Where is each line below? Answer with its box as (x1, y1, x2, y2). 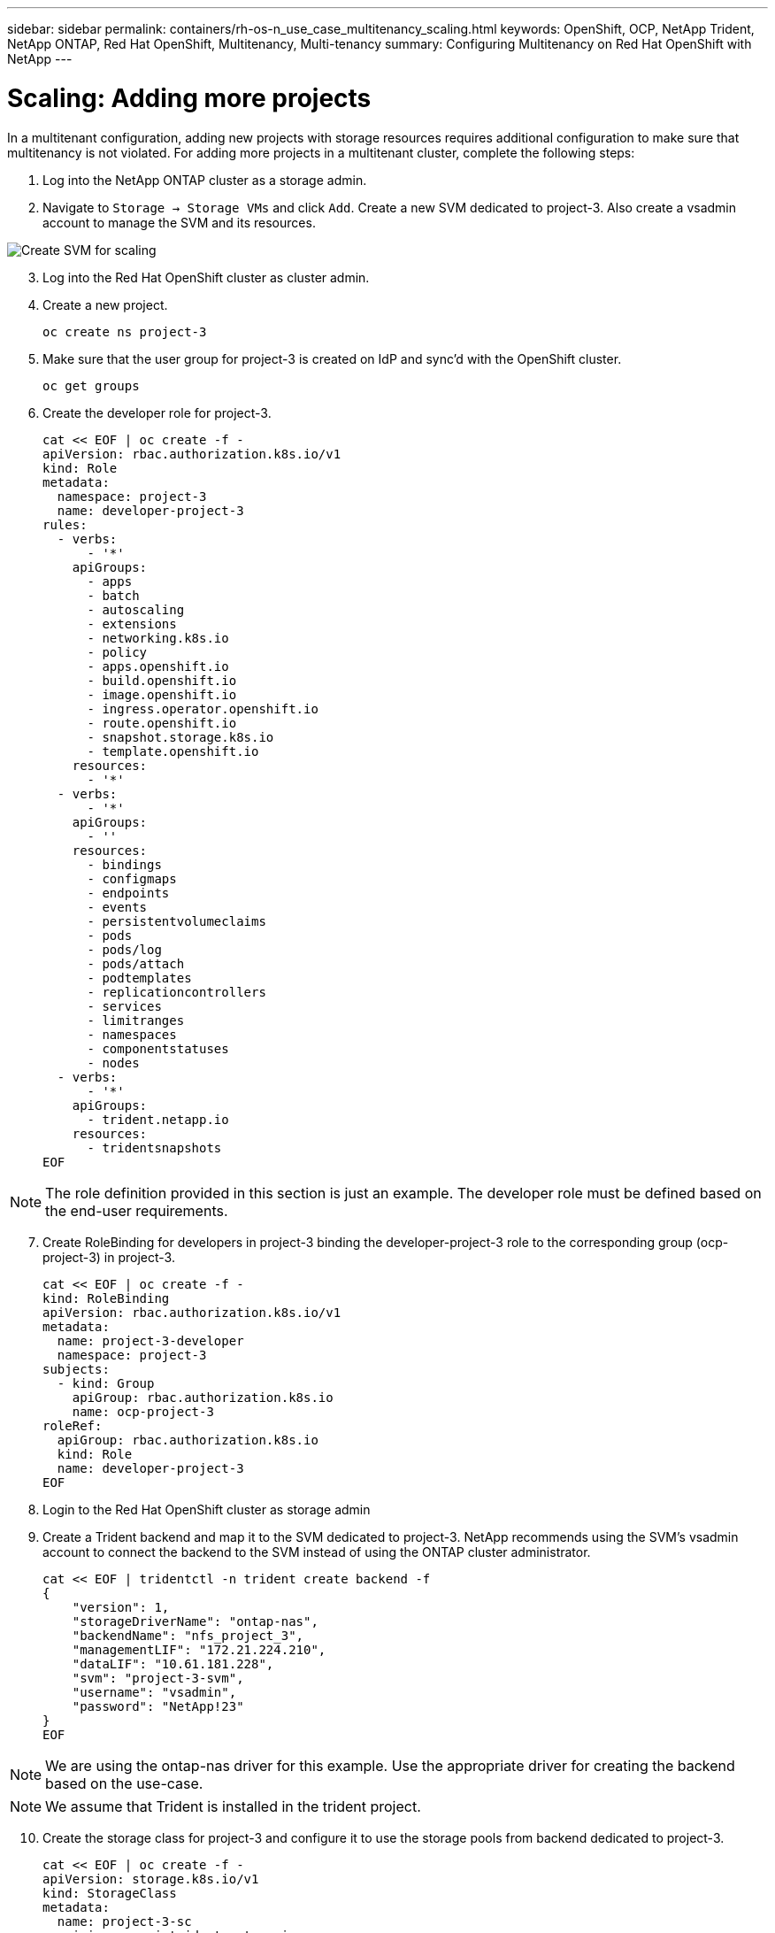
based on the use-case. (45, 1774, 203, 1792)
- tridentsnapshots (87, 1140, 222, 1155)
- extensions (87, 616, 177, 631)
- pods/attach (87, 956, 185, 971)
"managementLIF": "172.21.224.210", (72, 1642, 326, 1657)
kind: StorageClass (42, 1885, 177, 1900)
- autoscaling (87, 602, 185, 617)
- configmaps (87, 871, 177, 886)
